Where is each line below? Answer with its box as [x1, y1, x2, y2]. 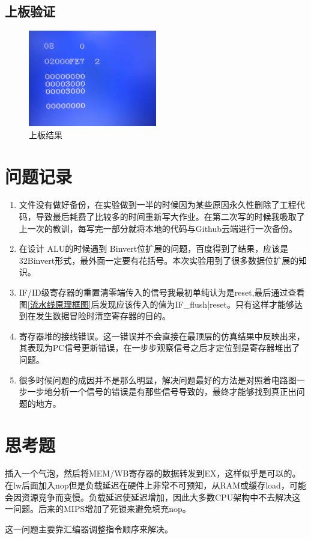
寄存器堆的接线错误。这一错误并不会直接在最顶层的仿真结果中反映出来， [19, 329, 305, 342]
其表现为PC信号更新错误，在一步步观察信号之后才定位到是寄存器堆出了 [19, 341, 300, 354]
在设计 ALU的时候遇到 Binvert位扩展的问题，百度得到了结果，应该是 [19, 242, 289, 255]
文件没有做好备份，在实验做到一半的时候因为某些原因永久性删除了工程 [19, 198, 297, 211]
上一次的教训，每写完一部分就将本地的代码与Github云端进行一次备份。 [19, 222, 298, 234]
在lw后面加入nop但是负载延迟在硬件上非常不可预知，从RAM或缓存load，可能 [5, 479, 306, 492]
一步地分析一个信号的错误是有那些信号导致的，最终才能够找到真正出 [27, 385, 297, 398]
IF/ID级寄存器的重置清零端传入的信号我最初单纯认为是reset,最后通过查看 [19, 286, 305, 299]
